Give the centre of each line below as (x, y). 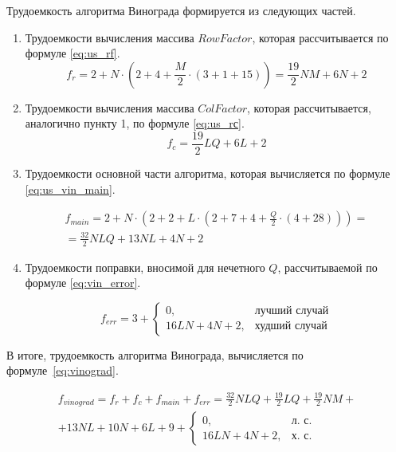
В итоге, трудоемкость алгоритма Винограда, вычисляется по (155, 354)
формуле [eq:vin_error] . (83, 283)
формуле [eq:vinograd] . (63, 370)
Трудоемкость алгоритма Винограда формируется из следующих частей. (181, 10)
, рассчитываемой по (327, 267)
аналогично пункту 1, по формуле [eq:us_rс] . (135, 123)
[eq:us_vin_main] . (70, 189)
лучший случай (292, 311)
